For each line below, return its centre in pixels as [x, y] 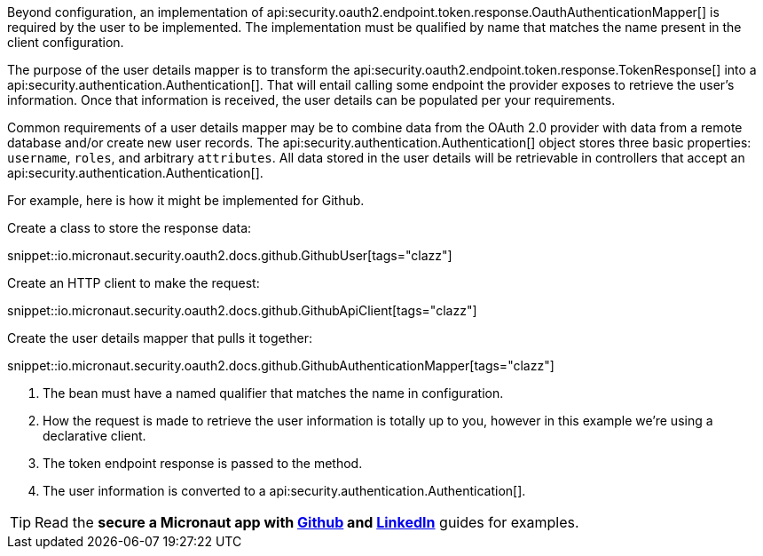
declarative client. [94, 436]
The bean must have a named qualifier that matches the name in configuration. [273, 393]
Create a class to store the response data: [130, 228]
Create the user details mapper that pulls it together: [160, 338]
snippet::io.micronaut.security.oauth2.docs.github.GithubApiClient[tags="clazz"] [242, 310]
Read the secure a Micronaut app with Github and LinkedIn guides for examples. [307, 522]
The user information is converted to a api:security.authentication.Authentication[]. [284, 491]
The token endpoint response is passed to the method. [203, 463]
